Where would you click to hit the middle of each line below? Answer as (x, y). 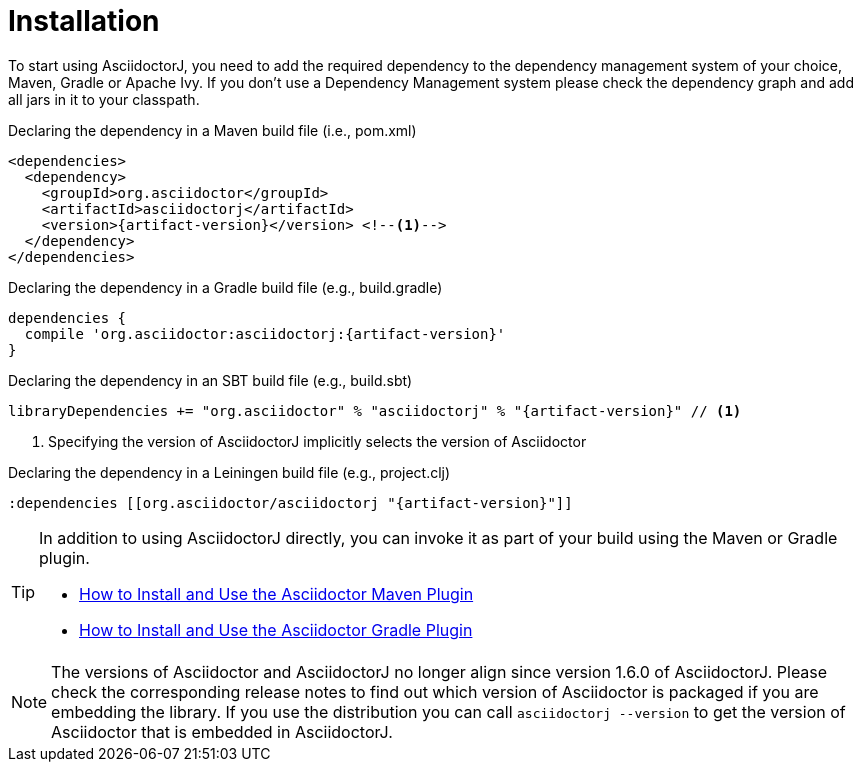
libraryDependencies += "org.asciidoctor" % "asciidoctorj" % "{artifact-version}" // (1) (375, 410)
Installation (84, 21)
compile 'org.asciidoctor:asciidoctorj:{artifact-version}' (265, 333)
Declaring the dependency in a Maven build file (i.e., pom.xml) (212, 130)
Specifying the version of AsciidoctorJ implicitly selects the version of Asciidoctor (317, 441)
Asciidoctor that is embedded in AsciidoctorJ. (222, 731)
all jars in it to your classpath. (104, 99)
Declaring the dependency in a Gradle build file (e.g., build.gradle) (225, 287)
